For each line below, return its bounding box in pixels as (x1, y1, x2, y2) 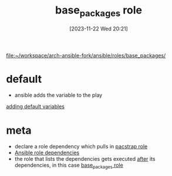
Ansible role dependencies (14, 149, 80, 156)
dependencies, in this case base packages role (14, 162, 123, 170)
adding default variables (6, 103, 65, 110)
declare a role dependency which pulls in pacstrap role (14, 143, 148, 150)
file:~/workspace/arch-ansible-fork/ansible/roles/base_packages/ (6, 52, 166, 59)
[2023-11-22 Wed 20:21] (69, 25, 128, 32)
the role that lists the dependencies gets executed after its (14, 155, 156, 163)
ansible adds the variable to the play (14, 92, 103, 99)
